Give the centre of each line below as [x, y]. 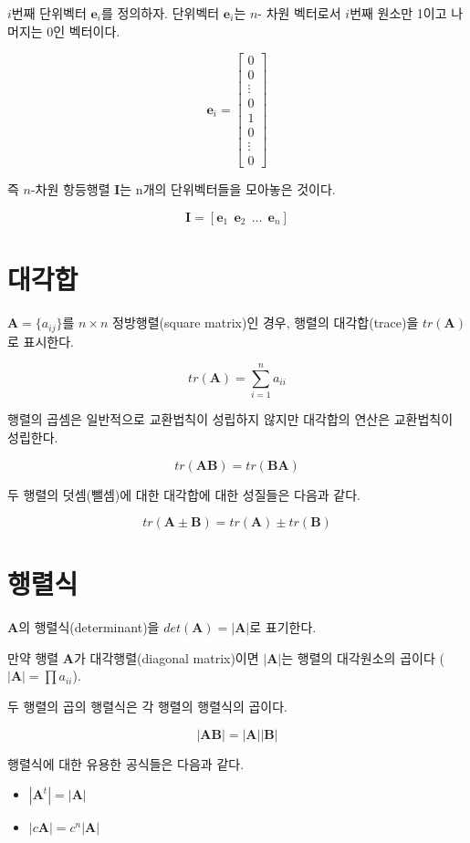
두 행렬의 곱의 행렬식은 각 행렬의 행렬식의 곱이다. [148, 707]
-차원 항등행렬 [70, 189]
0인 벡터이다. [84, 31]
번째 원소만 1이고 [398, 13]
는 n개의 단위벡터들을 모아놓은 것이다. [228, 189]
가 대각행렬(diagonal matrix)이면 [167, 657]
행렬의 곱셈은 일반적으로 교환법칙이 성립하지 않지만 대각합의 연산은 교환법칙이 [230, 419]
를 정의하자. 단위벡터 [161, 13]
